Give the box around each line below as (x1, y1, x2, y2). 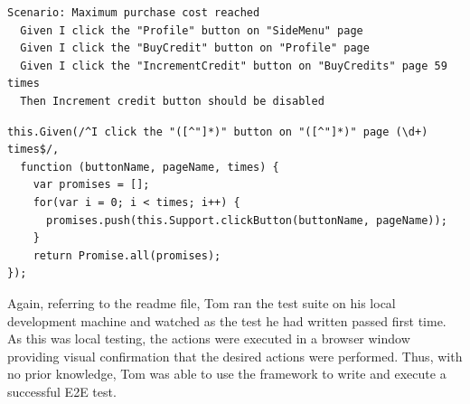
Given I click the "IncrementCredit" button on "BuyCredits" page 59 (20, 59, 447, 72)
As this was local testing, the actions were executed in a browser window (7, 329, 410, 348)
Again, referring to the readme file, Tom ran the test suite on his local (7, 293, 396, 312)
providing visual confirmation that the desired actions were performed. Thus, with (7, 346, 463, 365)
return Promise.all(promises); (33, 249, 221, 262)
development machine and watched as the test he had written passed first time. (7, 311, 446, 330)
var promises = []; (33, 178, 150, 192)
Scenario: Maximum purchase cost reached (7, 6, 260, 19)
